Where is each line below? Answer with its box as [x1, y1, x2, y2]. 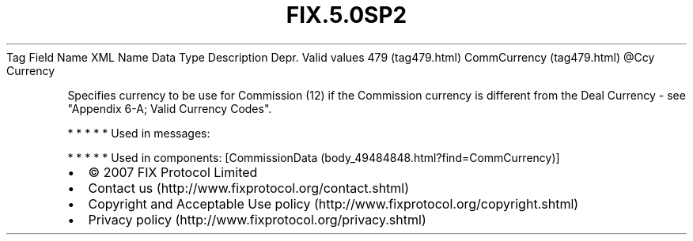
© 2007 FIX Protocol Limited [88, 164, 258, 180]
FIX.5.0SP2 [286, 2, 407, 28]
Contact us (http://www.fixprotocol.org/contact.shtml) [88, 179, 410, 196]
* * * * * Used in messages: [67, 126, 210, 140]
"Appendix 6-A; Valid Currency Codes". [67, 101, 272, 115]
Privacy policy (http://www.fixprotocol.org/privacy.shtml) [88, 211, 426, 228]
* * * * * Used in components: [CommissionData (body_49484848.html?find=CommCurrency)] [67, 150, 560, 164]
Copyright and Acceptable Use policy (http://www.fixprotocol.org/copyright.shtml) [88, 195, 579, 212]
